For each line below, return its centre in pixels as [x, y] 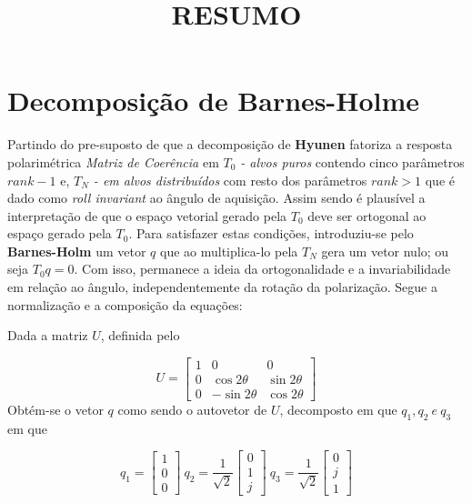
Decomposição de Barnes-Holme [214, 101]
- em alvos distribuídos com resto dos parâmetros [230, 180]
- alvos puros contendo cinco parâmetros [352, 161]
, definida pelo [140, 335]
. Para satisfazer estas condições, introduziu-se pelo [271, 233]
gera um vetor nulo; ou [385, 251]
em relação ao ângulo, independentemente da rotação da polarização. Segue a [222, 287]
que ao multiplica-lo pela [229, 251]
